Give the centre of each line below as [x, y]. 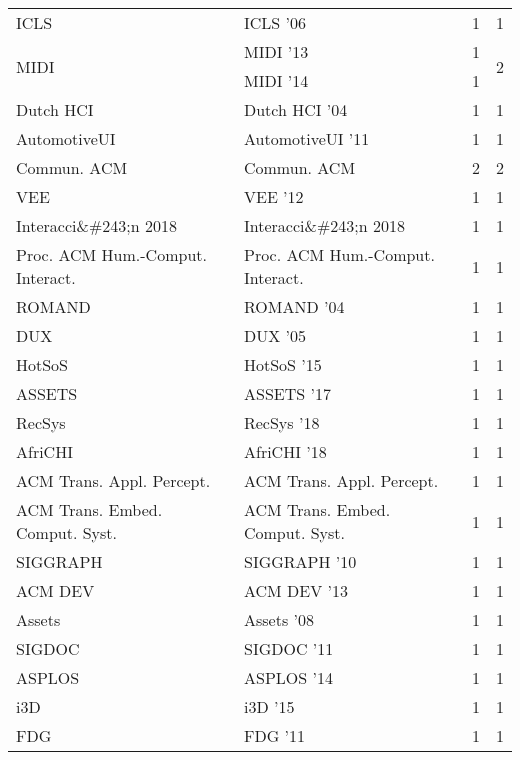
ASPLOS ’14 [288, 677]
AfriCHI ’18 [285, 451]
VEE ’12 [273, 196]
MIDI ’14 [276, 80]
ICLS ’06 [274, 22]
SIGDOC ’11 [288, 648]
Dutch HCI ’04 [295, 109]
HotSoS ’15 [282, 364]
